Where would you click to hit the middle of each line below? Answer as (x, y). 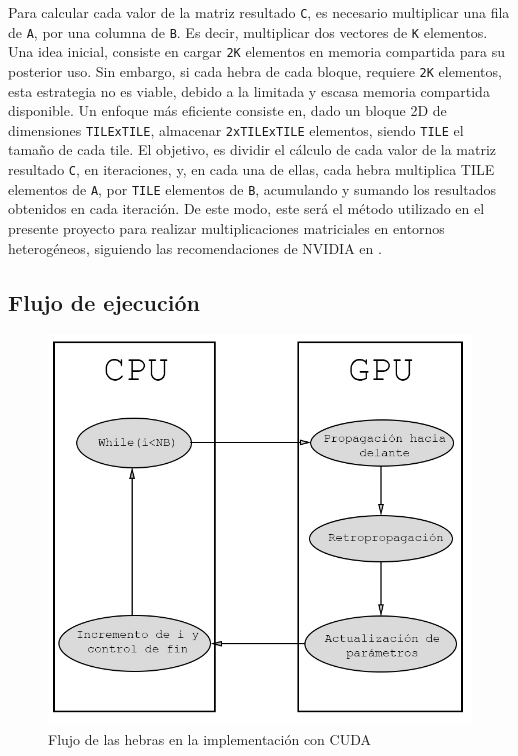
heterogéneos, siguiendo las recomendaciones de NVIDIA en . (195, 247)
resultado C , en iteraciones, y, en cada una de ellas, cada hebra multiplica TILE (251, 169)
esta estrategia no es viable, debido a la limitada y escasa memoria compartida (249, 90)
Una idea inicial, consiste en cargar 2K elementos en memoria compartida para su (257, 51)
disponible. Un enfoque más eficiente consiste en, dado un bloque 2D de (227, 110)
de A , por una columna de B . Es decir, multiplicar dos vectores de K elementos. (248, 31)
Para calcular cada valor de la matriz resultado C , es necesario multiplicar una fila (259, 12)
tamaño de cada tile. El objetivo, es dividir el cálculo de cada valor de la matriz (252, 149)
